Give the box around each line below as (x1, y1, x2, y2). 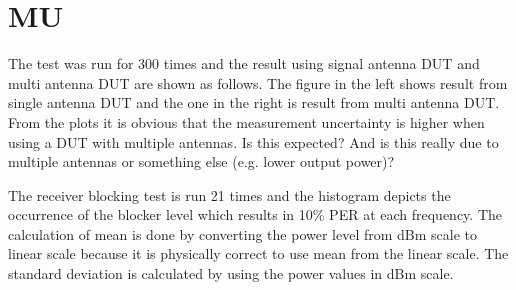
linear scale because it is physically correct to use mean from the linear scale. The (8, 243, 509, 264)
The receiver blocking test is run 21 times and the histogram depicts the (8, 184, 451, 205)
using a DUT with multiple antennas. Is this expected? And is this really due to (8, 131, 499, 152)
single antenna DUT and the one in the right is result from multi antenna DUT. (8, 92, 500, 113)
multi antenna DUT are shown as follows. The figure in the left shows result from (8, 72, 508, 93)
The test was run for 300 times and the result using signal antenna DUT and (8, 53, 480, 74)
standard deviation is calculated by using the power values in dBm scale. (8, 263, 454, 284)
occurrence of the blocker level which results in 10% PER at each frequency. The (8, 204, 503, 225)
